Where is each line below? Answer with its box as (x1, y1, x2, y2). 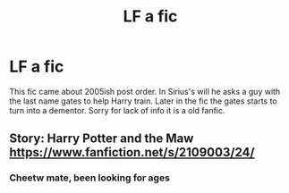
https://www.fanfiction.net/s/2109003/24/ (9, 145, 255, 160)
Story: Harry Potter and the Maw (9, 131, 194, 147)
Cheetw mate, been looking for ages (9, 172, 170, 184)
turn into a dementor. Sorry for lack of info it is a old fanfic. (9, 105, 225, 115)
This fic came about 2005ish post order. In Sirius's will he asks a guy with (9, 86, 281, 96)
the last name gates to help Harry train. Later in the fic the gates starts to (9, 96, 277, 106)
